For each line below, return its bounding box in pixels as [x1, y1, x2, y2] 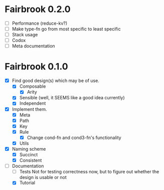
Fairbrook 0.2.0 [5, 4, 71, 15]
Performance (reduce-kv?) [12, 20, 68, 26]
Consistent [19, 157, 42, 163]
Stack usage [12, 32, 38, 38]
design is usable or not [19, 174, 67, 180]
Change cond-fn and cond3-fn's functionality [27, 135, 121, 141]
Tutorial [19, 180, 36, 186]
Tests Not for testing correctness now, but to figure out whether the [19, 169, 159, 175]
